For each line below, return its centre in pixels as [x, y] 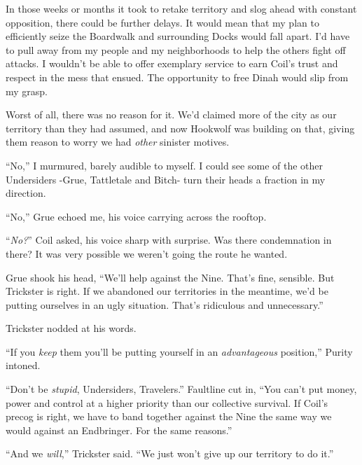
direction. [26, 193]
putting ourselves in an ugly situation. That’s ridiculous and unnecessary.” [165, 304]
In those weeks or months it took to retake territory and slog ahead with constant [181, 8]
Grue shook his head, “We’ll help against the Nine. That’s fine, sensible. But [170, 277]
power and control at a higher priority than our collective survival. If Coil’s [167, 402]
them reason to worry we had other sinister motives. [118, 142]
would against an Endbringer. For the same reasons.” [119, 430]
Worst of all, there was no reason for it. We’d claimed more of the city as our [171, 114]
